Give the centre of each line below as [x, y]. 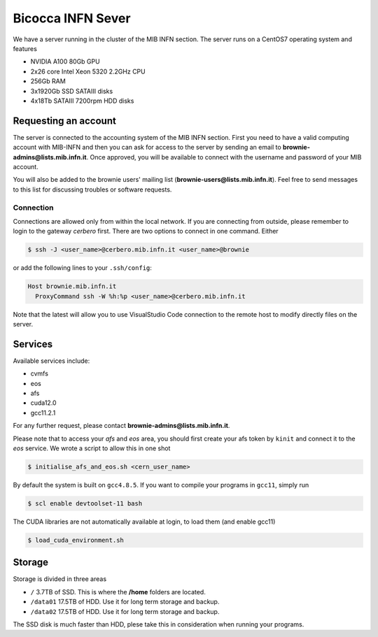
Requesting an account [65, 121]
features [25, 48]
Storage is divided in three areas [60, 579]
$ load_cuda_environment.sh [76, 540]
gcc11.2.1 [43, 413]
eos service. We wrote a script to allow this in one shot [92, 448]
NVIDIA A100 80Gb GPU [65, 62]
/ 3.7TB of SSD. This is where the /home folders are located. [118, 592]
